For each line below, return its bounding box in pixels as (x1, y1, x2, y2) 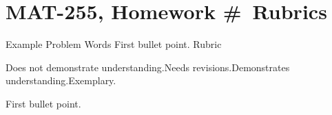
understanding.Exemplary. (6, 73, 116, 88)
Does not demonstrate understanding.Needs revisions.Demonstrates (6, 60, 290, 74)
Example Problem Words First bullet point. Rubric (6, 37, 222, 51)
